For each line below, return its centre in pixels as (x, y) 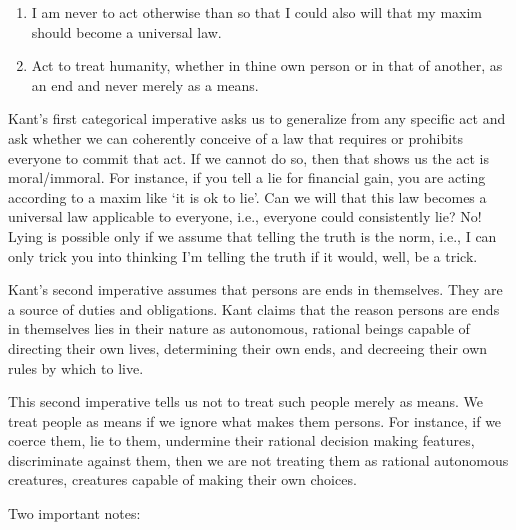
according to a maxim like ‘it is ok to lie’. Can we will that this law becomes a (247, 196)
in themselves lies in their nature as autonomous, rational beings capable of (239, 328)
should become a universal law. (126, 31)
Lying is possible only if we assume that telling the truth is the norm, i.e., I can (252, 235)
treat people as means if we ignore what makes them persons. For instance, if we (255, 420)
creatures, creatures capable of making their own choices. (182, 479)
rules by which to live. (76, 367)
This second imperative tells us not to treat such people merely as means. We (246, 401)
